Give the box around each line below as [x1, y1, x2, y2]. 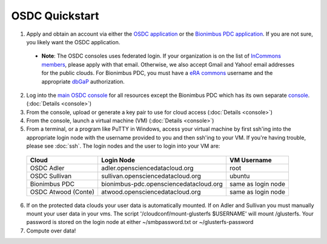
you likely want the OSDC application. [26, 38, 121, 45]
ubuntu [229, 171, 250, 180]
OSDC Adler [30, 163, 65, 172]
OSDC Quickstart [11, 9, 99, 22]
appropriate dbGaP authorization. [41, 77, 125, 85]
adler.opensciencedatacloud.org [101, 163, 194, 172]
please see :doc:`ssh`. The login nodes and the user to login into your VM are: [26, 142, 220, 150]
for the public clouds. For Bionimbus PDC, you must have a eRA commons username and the [41, 70, 273, 77]
